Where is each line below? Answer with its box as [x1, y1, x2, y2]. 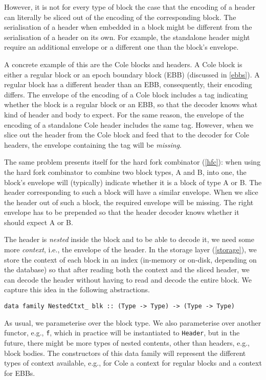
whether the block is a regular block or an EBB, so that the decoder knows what [4, 99, 258, 110]
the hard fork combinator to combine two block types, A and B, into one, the [4, 166, 247, 177]
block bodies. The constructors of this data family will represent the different [4, 347, 246, 358]
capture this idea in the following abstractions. [4, 284, 150, 295]
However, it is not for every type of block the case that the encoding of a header [4, 2, 256, 12]
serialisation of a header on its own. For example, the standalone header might [4, 31, 250, 42]
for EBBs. [4, 367, 35, 378]
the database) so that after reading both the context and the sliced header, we [4, 264, 250, 275]
